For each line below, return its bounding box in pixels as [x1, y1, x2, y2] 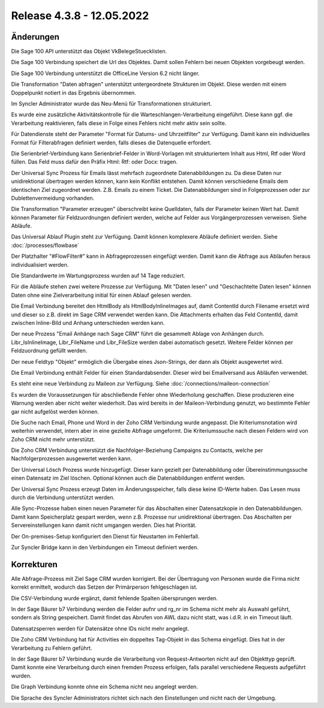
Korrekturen [11, 559, 58, 570]
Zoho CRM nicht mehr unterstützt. [11, 435, 95, 443]
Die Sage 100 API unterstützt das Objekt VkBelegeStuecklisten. [11, 48, 167, 55]
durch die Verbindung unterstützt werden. [11, 494, 115, 501]
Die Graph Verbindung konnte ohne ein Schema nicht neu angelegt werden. [11, 683, 198, 691]
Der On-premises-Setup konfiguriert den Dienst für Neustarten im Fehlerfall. [11, 532, 200, 540]
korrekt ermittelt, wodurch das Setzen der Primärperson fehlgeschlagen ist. [11, 583, 198, 590]
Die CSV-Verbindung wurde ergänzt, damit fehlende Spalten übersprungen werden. [11, 594, 218, 602]
